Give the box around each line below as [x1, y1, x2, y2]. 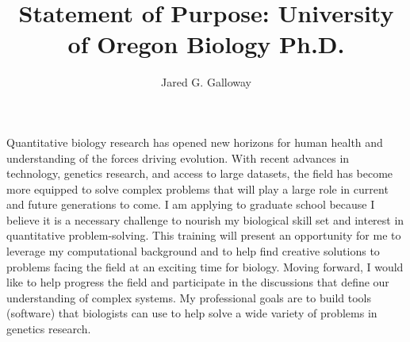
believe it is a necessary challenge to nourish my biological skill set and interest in [6, 211, 404, 228]
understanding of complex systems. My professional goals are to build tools [6, 289, 372, 305]
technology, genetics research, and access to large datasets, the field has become [6, 165, 393, 182]
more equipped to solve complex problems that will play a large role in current [6, 180, 389, 197]
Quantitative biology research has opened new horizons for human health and [6, 133, 383, 150]
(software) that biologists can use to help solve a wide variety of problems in [6, 305, 377, 321]
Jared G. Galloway [161, 74, 251, 90]
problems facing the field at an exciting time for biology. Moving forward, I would [6, 258, 404, 275]
